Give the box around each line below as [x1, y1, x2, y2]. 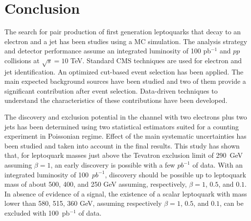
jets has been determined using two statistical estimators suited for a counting [4, 121, 239, 131]
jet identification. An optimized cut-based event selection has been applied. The [4, 66, 244, 76]
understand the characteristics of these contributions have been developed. [4, 95, 228, 105]
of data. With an [192, 160, 243, 170]
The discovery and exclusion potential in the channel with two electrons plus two [4, 112, 247, 122]
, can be [220, 198, 244, 208]
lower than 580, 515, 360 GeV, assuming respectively [4, 198, 162, 208]
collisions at [4, 55, 40, 65]
